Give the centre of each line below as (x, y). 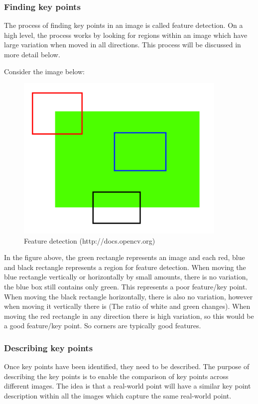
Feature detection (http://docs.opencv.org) (90, 240)
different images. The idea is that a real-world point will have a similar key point (128, 386)
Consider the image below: (44, 71)
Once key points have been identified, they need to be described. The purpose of (127, 366)
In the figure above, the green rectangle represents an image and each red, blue (125, 257)
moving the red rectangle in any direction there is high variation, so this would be (129, 316)
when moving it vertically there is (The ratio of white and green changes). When (127, 306)
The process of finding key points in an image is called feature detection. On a (124, 25)
